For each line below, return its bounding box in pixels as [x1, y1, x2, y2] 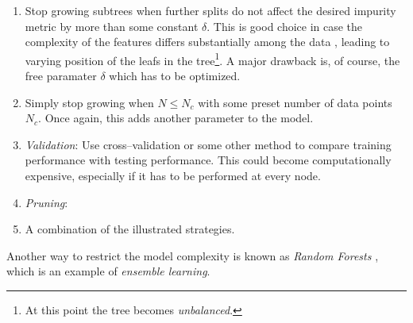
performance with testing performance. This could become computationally [25, 152, 392, 168]
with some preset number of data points [198, 94, 392, 110]
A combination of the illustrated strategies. [25, 221, 235, 237]
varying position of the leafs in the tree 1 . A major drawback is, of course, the [25, 49, 400, 68]
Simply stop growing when [25, 94, 154, 110]
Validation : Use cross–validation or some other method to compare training [25, 136, 392, 152]
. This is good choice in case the [206, 17, 363, 34]
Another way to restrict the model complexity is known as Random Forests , [6, 247, 379, 263]
